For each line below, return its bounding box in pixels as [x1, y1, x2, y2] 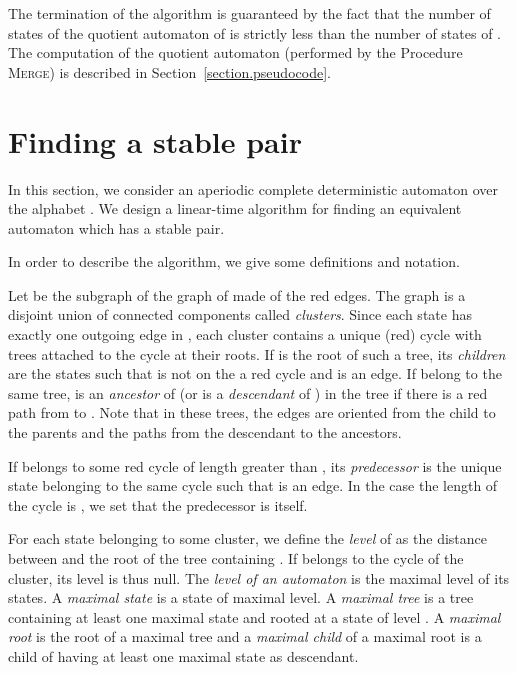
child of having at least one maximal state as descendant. [8, 645, 359, 666]
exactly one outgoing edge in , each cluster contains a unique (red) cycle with [8, 324, 482, 345]
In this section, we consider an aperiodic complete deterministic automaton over [8, 178, 499, 199]
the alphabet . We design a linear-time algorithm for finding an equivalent [8, 198, 462, 219]
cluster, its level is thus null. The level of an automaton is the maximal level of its [8, 567, 510, 588]
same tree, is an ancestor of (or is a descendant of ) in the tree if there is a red [8, 382, 488, 403]
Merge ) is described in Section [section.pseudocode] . [8, 61, 331, 82]
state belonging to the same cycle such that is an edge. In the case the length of [8, 475, 498, 496]
